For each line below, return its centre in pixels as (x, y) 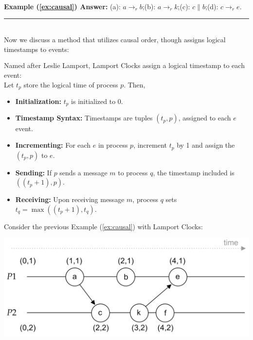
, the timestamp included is (194, 172)
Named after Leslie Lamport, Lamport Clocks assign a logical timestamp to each (124, 65)
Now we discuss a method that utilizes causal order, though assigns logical (115, 40)
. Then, (135, 84)
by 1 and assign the (206, 145)
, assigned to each (205, 118)
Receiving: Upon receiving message (70, 199)
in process (113, 145)
